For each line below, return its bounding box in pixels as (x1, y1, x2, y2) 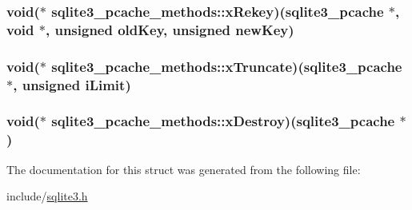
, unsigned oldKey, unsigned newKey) (45, 19, 294, 39)
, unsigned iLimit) (13, 74, 131, 94)
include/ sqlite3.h (6, 188, 88, 204)
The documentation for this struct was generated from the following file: (6, 160, 361, 177)
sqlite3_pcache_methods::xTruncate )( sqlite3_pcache (51, 56, 402, 76)
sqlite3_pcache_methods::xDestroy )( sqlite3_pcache (51, 111, 395, 131)
